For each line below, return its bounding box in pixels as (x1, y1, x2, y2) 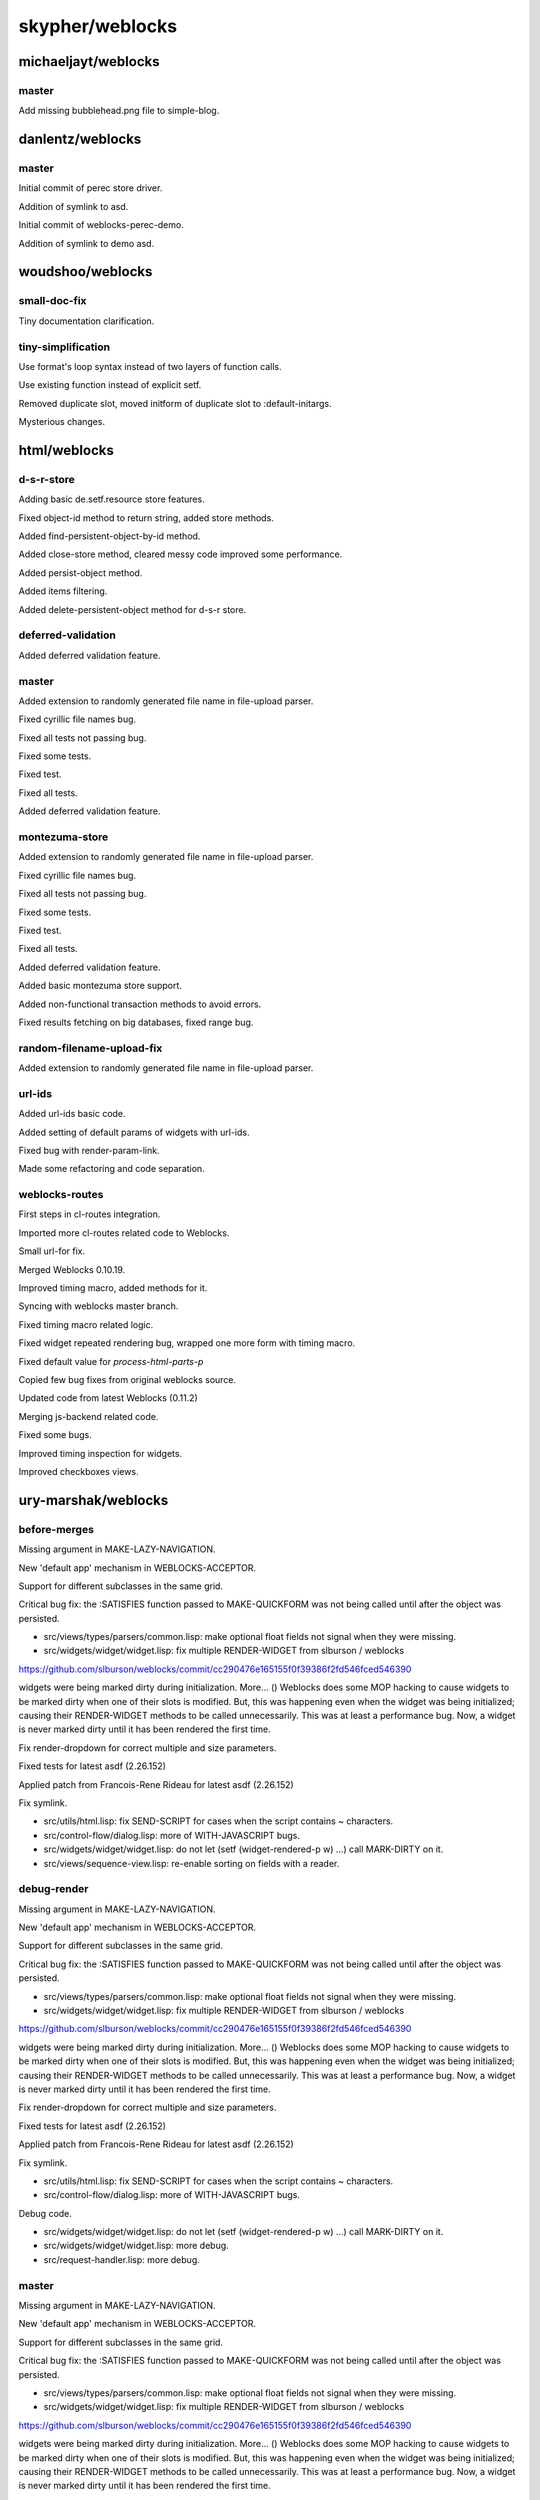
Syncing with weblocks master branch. (18, 1300, 179, 1312)
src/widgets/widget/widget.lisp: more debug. (43, 2240, 229, 2252)
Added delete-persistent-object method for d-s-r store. (18, 603, 247, 615)
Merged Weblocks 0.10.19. (18, 1263, 126, 1275)
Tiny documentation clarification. (18, 315, 155, 327)
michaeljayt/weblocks (18, 53, 160, 70)
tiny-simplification (18, 340, 110, 354)
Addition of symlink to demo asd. (18, 237, 155, 249)
